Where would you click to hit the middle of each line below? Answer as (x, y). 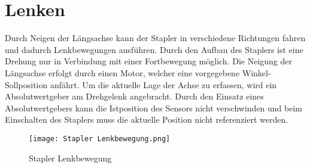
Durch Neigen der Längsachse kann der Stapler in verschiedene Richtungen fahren (155, 38)
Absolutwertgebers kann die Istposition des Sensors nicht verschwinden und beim (154, 108)
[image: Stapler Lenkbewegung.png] (100, 139)
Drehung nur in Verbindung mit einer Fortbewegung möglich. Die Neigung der (148, 61)
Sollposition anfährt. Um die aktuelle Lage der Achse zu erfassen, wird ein (141, 84)
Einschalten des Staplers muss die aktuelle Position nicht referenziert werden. (147, 119)
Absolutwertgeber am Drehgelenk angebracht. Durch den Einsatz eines (134, 96)
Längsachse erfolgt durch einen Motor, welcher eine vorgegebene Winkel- (138, 72)
